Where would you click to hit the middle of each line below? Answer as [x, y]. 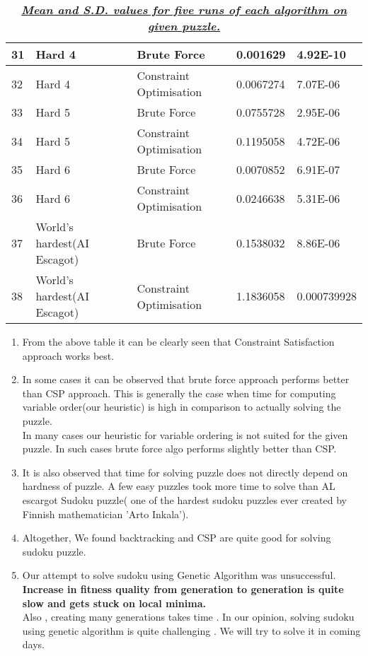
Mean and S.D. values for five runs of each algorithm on [184, 10]
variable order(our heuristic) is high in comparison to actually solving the [182, 407]
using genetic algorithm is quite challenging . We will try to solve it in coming [191, 630]
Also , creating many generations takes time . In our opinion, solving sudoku [188, 617]
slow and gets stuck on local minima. [114, 603]
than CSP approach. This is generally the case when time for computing [179, 393]
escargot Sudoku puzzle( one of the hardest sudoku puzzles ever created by [184, 499]
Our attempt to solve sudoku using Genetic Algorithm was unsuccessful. [179, 575]
